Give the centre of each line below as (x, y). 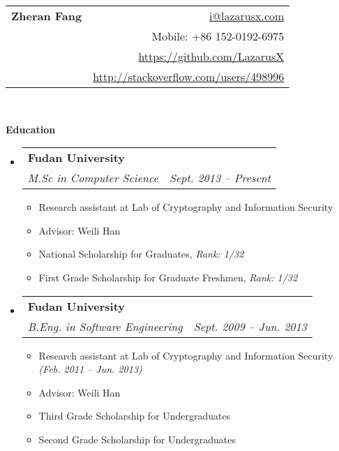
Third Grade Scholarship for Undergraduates (135, 416)
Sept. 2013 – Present (220, 178)
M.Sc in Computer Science (93, 178)
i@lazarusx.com (247, 16)
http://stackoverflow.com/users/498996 (189, 76)
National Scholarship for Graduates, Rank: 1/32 (141, 254)
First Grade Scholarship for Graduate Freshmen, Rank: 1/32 (168, 277)
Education (31, 129)
